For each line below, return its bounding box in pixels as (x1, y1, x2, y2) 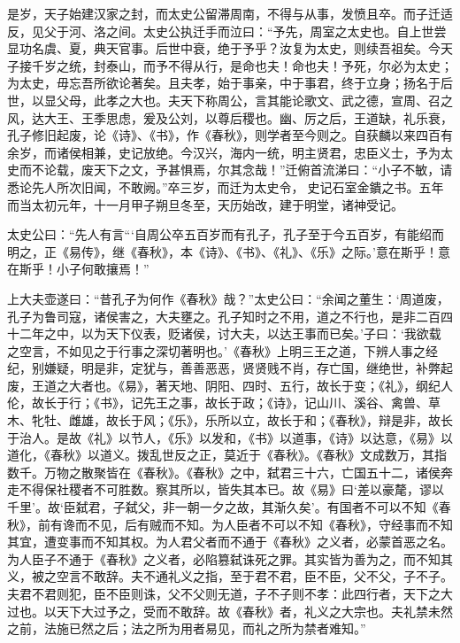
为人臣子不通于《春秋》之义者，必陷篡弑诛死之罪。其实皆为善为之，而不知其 (7, 549, 453, 568)
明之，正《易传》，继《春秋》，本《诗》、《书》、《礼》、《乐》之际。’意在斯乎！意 (7, 242, 450, 260)
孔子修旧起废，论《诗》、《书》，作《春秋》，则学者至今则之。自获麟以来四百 (7, 126, 441, 144)
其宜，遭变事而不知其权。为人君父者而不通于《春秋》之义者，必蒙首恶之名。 (7, 532, 453, 551)
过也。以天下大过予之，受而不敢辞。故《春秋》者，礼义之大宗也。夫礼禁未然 (7, 601, 453, 620)
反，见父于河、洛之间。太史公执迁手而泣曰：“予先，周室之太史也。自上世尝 (7, 21, 447, 40)
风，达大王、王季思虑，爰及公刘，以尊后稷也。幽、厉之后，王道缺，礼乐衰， (7, 108, 453, 127)
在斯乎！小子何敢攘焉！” (7, 260, 149, 278)
